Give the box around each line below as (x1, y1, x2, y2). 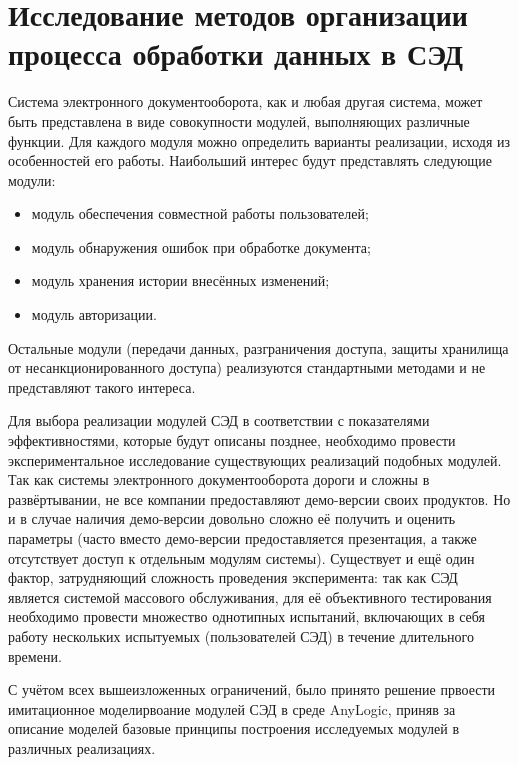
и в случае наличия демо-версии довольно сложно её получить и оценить (8, 508, 456, 529)
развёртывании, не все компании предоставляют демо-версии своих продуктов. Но (8, 488, 511, 509)
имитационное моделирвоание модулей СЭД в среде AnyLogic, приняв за (8, 698, 456, 719)
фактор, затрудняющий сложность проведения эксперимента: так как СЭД (8, 567, 458, 588)
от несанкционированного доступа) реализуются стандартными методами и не (8, 357, 486, 378)
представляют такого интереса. (8, 376, 196, 397)
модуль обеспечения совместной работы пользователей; (31, 203, 369, 224)
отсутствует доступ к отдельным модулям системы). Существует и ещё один (8, 547, 475, 568)
